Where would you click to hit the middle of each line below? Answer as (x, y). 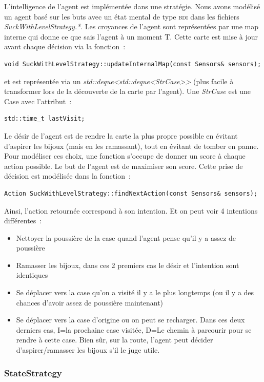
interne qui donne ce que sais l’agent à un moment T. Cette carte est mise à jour (131, 36)
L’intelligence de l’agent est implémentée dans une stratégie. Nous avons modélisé (132, 6)
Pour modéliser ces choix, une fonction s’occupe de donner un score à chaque (125, 156)
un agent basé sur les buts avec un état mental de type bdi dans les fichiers (122, 16)
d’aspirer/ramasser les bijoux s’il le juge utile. (88, 350)
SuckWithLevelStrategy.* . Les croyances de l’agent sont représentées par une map (131, 26)
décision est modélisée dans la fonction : (67, 176)
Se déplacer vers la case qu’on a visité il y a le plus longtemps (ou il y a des (135, 292)
